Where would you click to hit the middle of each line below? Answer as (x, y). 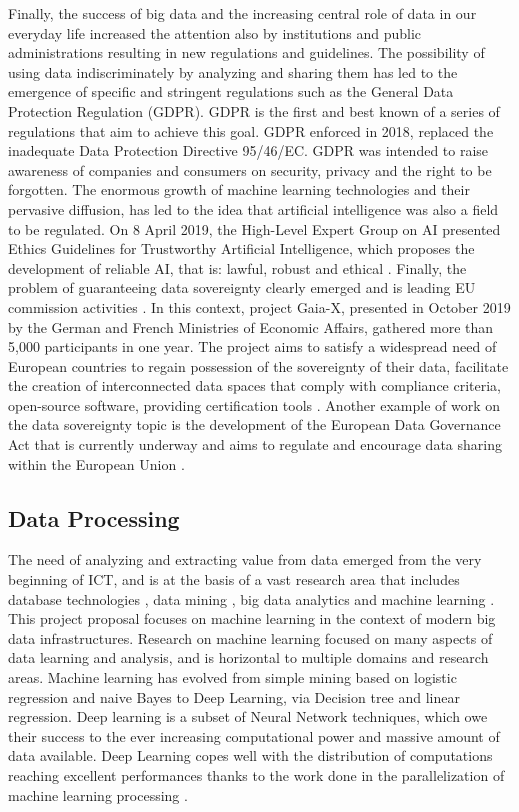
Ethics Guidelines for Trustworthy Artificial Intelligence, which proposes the (241, 248)
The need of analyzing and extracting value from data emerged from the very (245, 559)
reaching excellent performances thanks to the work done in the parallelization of (256, 774)
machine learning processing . (98, 794)
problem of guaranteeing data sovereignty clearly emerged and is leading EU (242, 287)
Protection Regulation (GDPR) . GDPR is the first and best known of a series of (254, 110)
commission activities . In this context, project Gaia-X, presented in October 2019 (259, 306)
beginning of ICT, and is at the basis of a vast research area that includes (234, 579)
